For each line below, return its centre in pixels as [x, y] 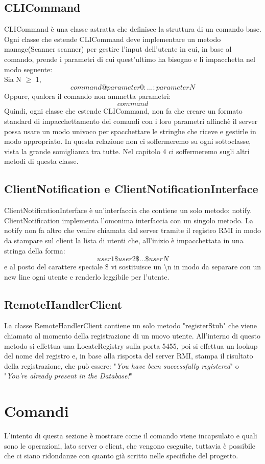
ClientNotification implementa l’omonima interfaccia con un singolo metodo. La [129, 220]
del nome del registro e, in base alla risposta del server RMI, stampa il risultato [129, 356]
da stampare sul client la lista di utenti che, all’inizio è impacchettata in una [124, 240]
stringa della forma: [35, 250]
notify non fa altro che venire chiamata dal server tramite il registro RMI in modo [133, 230]
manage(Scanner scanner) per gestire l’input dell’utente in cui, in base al [118, 49]
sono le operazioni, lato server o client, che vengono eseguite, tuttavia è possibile [130, 445]
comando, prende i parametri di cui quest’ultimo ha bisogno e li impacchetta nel [130, 59]
